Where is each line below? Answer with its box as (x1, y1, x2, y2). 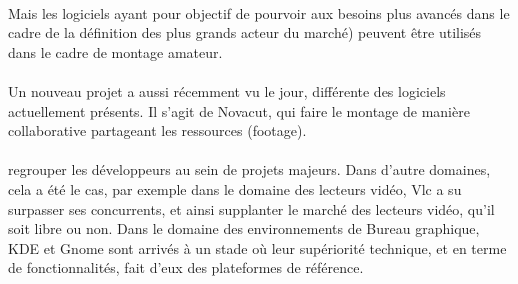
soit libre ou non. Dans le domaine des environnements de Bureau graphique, (8, 218, 480, 239)
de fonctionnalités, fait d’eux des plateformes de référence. (8, 257, 364, 278)
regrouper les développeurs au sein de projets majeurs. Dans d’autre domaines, (8, 159, 491, 180)
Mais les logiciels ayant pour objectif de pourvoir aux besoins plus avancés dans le (8, 2, 510, 23)
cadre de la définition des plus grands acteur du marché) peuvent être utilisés (8, 22, 482, 43)
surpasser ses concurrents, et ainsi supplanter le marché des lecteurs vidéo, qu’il (8, 198, 495, 219)
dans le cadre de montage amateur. (8, 41, 223, 62)
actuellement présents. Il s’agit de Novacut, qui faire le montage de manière (8, 100, 470, 121)
